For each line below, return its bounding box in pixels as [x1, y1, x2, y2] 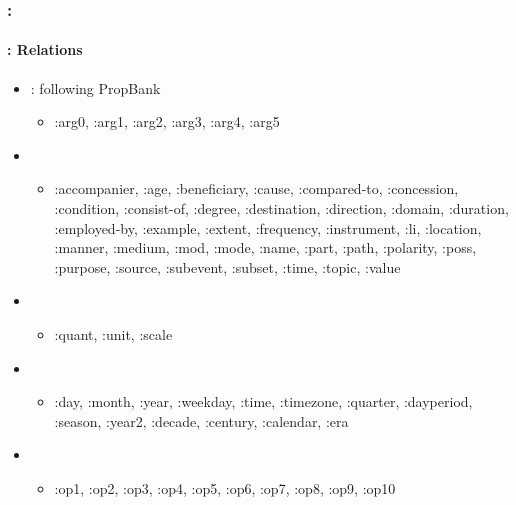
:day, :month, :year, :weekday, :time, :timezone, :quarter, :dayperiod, [54, 391, 473, 412]
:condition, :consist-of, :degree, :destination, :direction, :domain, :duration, [54, 198, 509, 219]
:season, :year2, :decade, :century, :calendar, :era [54, 410, 349, 431]
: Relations [7, 39, 83, 60]
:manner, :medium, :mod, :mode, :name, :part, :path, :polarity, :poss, [54, 237, 477, 258]
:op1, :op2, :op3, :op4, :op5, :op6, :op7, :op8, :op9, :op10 [54, 477, 396, 498]
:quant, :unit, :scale [54, 323, 173, 344]
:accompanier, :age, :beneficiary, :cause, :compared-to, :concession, [54, 178, 459, 199]
